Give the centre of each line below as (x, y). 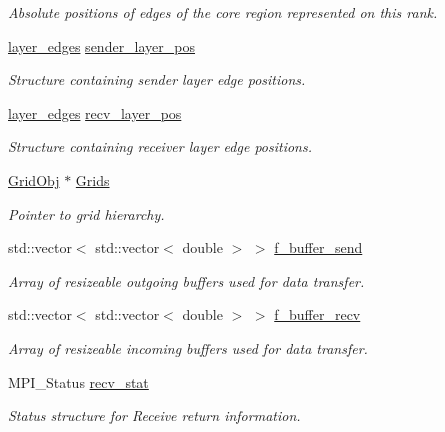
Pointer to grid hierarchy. (86, 213)
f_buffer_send (318, 247)
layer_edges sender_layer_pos (102, 45)
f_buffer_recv (317, 314)
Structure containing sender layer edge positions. (157, 79)
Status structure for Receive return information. (154, 415)
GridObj (34, 179)
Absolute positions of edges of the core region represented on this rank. (223, 12)
